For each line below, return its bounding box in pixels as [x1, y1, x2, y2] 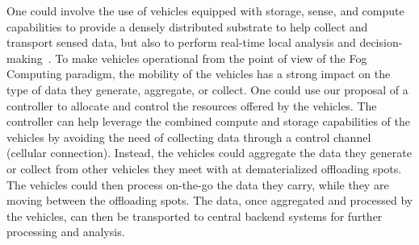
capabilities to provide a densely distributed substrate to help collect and [6, 18, 368, 35]
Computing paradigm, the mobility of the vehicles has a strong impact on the [6, 65, 391, 82]
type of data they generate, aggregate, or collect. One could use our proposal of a [6, 81, 409, 98]
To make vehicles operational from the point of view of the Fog [55, 49, 367, 66]
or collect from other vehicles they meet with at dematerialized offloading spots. [6, 160, 402, 176]
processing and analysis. [6, 223, 125, 240]
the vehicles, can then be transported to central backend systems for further [6, 207, 383, 224]
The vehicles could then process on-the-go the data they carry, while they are [6, 176, 389, 193]
